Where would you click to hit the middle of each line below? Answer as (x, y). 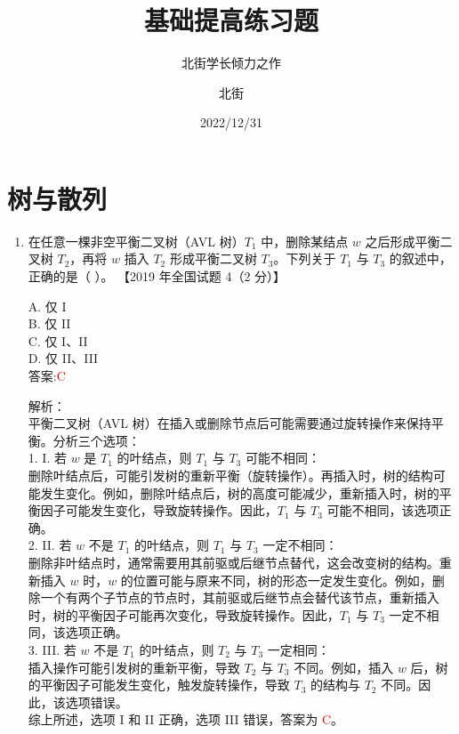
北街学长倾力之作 (231, 63)
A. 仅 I (47, 306)
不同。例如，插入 (344, 667)
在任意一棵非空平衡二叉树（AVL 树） (136, 241)
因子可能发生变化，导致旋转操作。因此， (159, 510)
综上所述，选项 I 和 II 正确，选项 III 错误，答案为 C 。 (186, 719)
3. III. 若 (52, 649)
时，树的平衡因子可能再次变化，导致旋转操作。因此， (184, 614)
